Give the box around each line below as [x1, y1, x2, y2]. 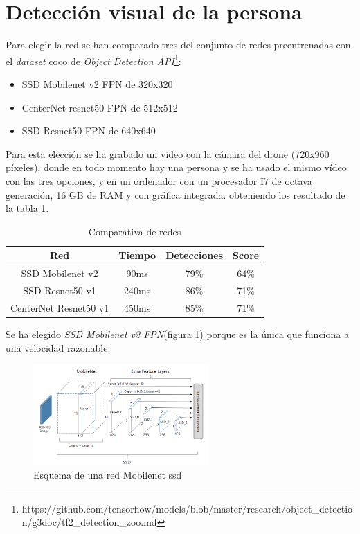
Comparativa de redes [88, 224, 181, 238]
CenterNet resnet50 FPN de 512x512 [21, 100, 178, 114]
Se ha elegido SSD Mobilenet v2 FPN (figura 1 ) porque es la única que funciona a [6, 326, 349, 341]
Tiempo [118, 248, 156, 262]
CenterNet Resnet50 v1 [10, 300, 109, 314]
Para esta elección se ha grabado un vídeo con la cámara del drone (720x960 [6, 146, 330, 161]
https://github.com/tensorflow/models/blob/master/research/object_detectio [21, 501, 353, 515]
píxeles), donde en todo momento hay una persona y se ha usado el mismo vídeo [6, 160, 347, 175]
